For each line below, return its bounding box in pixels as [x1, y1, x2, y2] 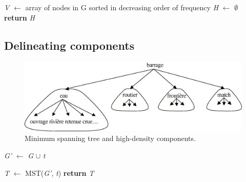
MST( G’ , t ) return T [25, 167, 94, 178]
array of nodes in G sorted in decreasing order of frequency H [25, 2, 219, 12]
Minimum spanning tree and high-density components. [25, 133, 196, 144]
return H [4, 12, 35, 23]
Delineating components [4, 37, 135, 53]
